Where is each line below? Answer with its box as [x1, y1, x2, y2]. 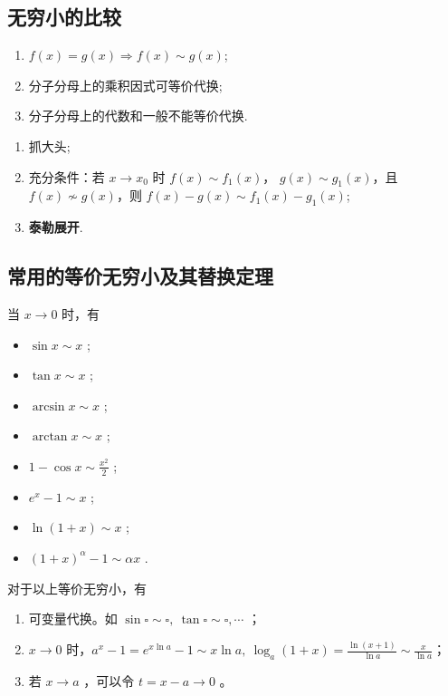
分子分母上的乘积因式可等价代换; [28, 75, 223, 94]
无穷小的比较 [7, 3, 121, 31]
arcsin [32, 400, 65, 413]
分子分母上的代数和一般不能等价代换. [28, 106, 248, 125]
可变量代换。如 [28, 609, 118, 628]
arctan [32, 430, 68, 444]
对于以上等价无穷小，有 [7, 578, 147, 597]
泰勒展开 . [28, 217, 83, 237]
